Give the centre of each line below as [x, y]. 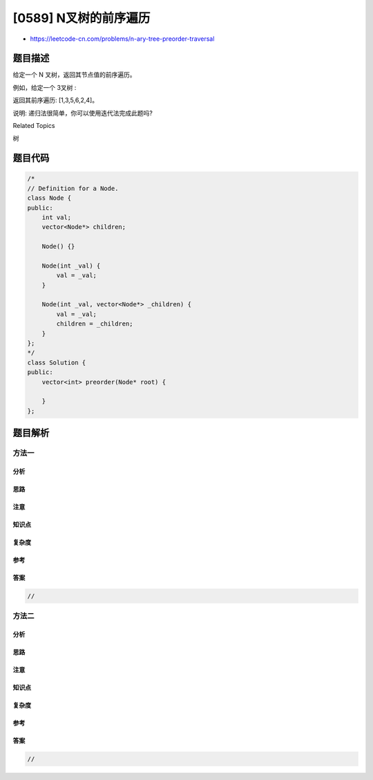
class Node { [49, 198]
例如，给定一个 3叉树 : [45, 87]
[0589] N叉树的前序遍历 [82, 18]
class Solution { [57, 362]
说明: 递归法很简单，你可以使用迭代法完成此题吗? [83, 113]
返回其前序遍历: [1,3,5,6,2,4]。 [56, 100]
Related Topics [34, 126]
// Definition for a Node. [73, 188]
